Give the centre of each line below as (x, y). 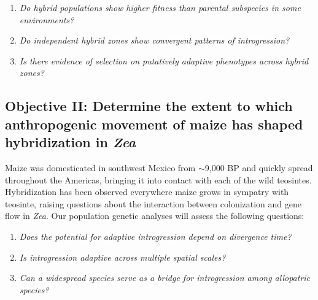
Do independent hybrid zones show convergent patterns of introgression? (154, 40)
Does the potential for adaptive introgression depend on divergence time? (155, 236)
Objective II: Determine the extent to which (149, 106)
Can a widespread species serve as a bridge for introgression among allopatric (165, 278)
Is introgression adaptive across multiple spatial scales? (122, 257)
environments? (47, 19)
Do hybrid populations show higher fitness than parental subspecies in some (160, 7)
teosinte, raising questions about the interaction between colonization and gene (153, 203)
